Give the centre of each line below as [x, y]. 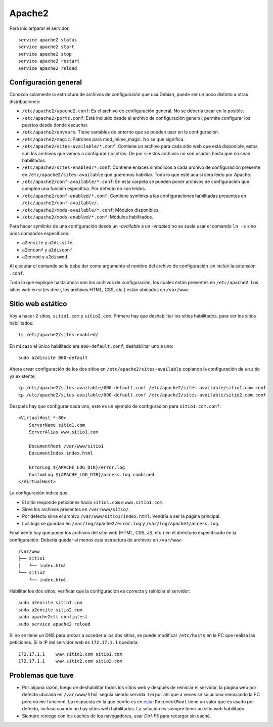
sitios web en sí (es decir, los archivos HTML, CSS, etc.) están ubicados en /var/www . [99, 289]
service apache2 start [47, 47]
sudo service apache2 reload [54, 624]
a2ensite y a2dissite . [48, 243]
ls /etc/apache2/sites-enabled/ [58, 335]
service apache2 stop [45, 54]
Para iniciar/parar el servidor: [40, 28]
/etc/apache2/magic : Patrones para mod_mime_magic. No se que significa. [103, 139]
